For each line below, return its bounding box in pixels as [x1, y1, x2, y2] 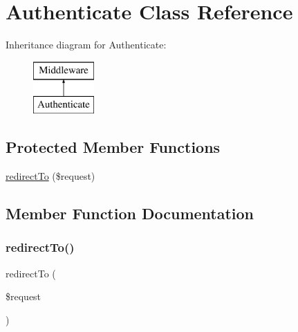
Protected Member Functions [6, 136, 221, 158]
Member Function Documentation [6, 203, 254, 224]
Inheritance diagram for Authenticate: [6, 37, 167, 52]
